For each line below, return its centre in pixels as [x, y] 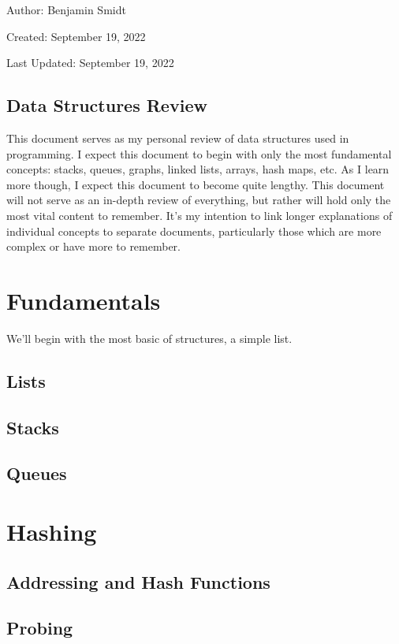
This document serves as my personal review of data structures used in [178, 138]
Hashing [52, 531]
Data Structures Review [107, 105]
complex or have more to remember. [94, 246]
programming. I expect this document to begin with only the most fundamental [199, 153]
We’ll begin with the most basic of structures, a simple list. [149, 338]
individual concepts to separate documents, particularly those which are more [194, 231]
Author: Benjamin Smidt [66, 9]
